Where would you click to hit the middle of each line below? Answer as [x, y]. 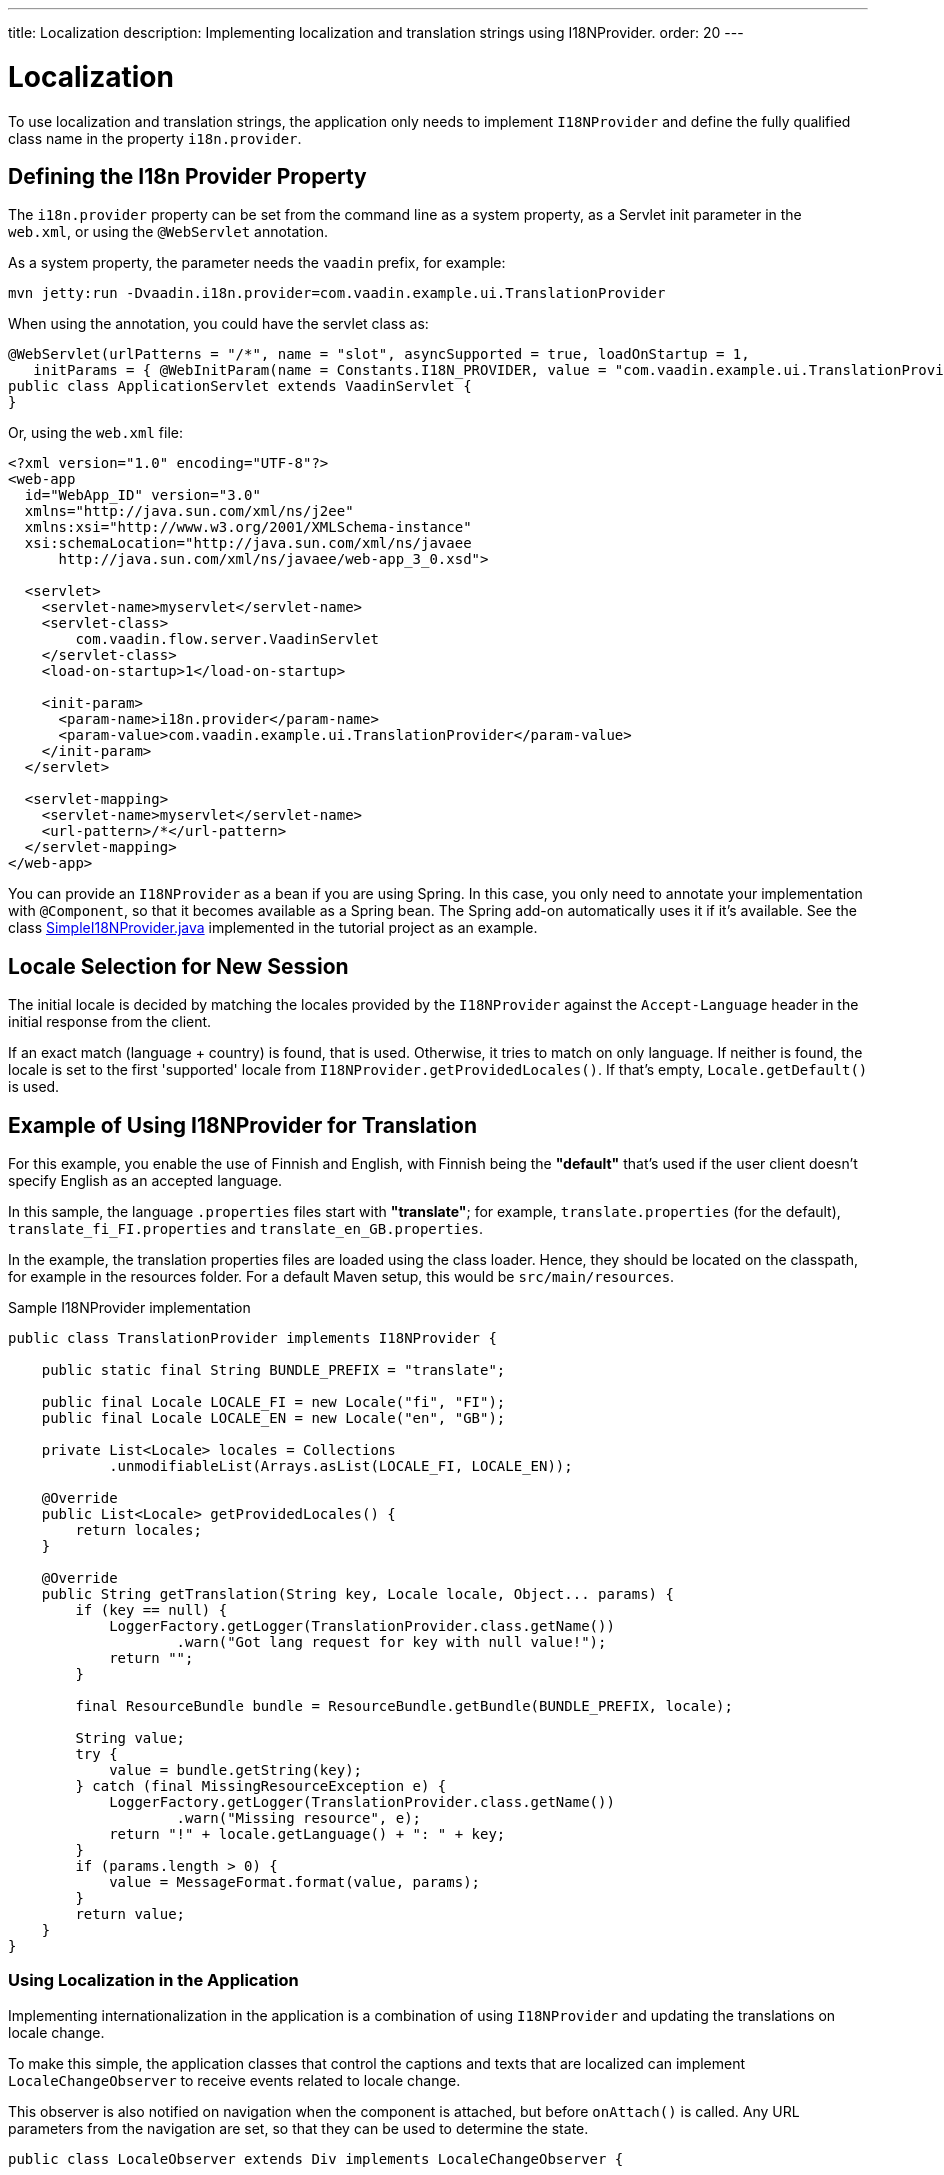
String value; [130, 1738]
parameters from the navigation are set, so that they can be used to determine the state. [298, 2128]
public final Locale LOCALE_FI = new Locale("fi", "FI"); [273, 1402]
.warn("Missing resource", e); [299, 1818]
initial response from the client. [110, 1022]
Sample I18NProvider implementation [129, 1308]
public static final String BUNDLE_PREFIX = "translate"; [273, 1370]
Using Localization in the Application [153, 1980]
